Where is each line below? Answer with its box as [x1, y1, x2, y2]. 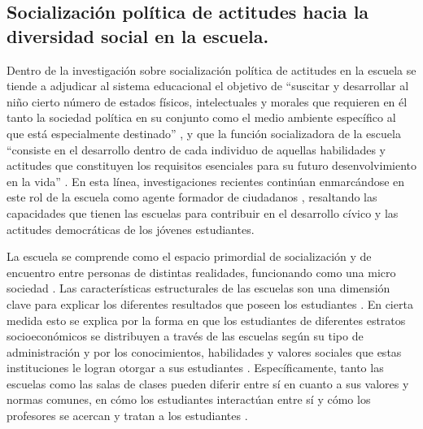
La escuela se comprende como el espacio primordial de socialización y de [7, 248, 372, 265]
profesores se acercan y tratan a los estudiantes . [7, 407, 248, 424]
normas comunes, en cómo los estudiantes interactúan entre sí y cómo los [7, 391, 371, 408]
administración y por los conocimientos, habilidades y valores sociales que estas [7, 343, 402, 360]
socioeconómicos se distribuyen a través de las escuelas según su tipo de [7, 327, 364, 344]
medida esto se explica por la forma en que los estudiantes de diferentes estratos [7, 311, 406, 328]
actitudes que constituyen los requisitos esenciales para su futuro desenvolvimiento [7, 157, 417, 174]
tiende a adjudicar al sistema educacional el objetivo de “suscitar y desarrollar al [7, 77, 409, 94]
